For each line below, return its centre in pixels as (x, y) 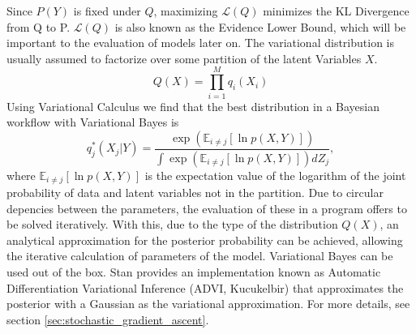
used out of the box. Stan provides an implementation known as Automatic (194, 271)
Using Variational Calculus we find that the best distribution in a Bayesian (193, 106)
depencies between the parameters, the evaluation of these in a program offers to (207, 208)
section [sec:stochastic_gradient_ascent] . (108, 319)
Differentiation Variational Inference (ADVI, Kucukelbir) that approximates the (205, 287)
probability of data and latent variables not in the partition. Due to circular (195, 193)
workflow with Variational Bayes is (93, 122)
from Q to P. (39, 26)
